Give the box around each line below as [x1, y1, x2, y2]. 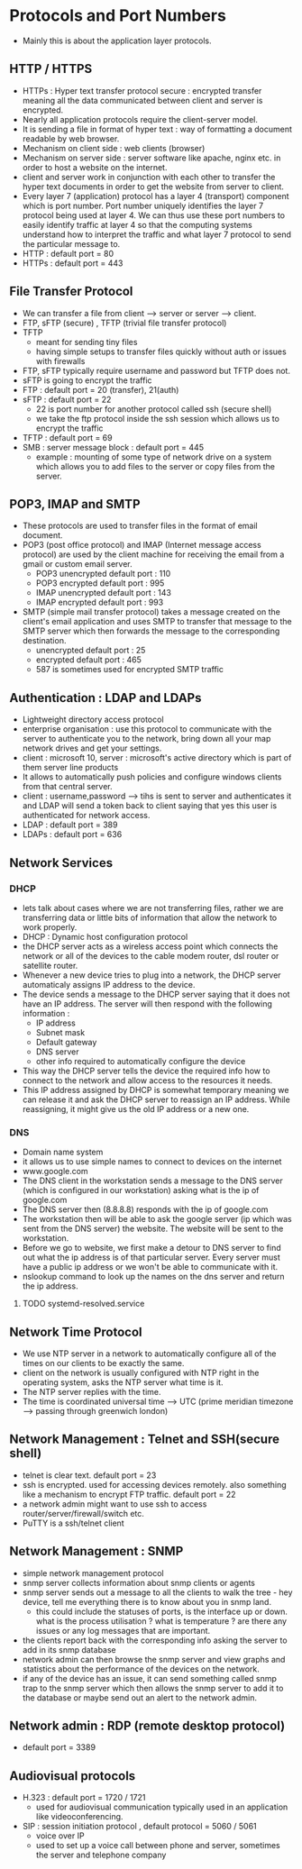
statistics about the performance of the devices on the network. [22, 1664, 260, 1674]
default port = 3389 [22, 1742, 96, 1753]
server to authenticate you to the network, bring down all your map [22, 734, 271, 744]
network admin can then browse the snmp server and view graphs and [22, 1654, 286, 1664]
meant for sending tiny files [35, 336, 138, 347]
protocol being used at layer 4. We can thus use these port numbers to [22, 209, 286, 221]
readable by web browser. [22, 132, 120, 144]
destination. [22, 635, 67, 646]
